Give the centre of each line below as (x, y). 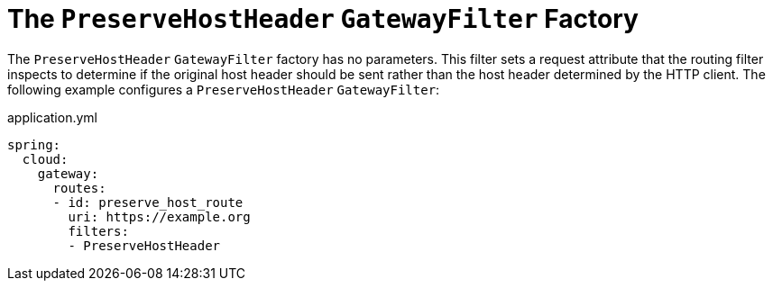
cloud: (45, 159)
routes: (79, 188)
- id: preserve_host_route (148, 202)
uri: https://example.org (159, 216)
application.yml (52, 117)
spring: (34, 144)
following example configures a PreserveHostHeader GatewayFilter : (224, 89)
